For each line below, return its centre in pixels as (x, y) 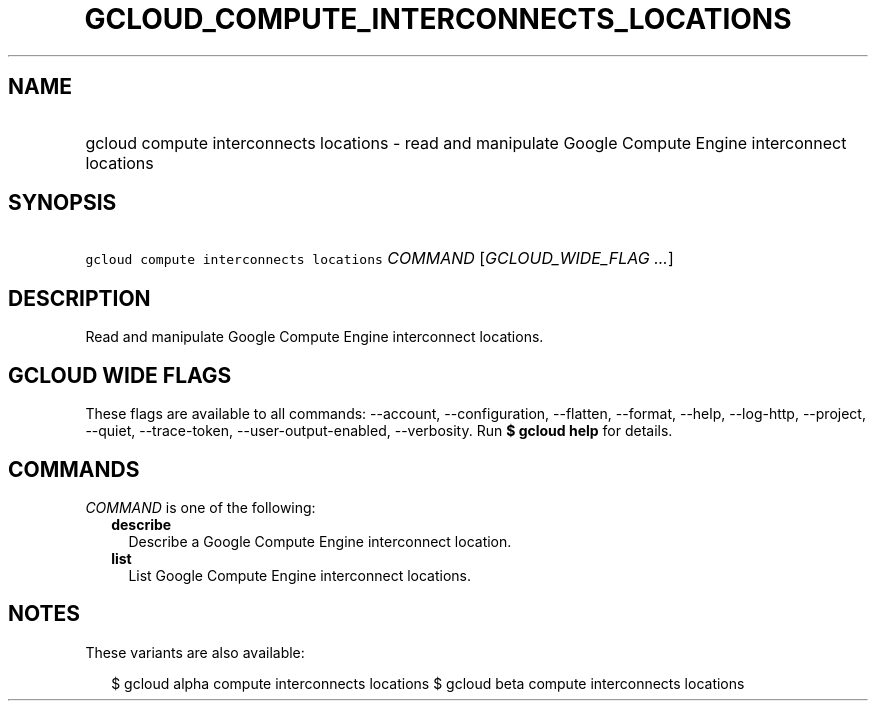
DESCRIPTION (79, 298)
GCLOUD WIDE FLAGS (120, 375)
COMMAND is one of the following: (200, 507)
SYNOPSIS (62, 203)
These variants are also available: (195, 652)
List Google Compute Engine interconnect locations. (299, 575)
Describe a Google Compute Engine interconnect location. (320, 541)
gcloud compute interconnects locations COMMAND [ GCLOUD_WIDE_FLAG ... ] (379, 258)
